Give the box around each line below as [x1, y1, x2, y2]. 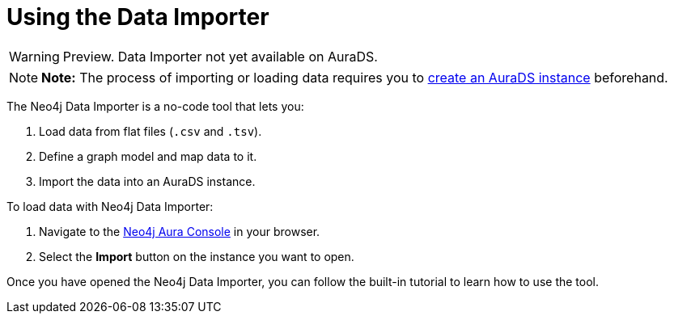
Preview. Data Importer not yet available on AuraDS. [62, 48, 378, 65]
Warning [9, 48, 60, 65]
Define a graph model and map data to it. [39, 149, 257, 163]
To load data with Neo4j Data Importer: [6, 199, 214, 213]
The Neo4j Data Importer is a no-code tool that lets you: [6, 99, 304, 113]
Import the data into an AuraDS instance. [39, 174, 256, 188]
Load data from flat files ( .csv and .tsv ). [39, 124, 262, 138]
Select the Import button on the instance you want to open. [39, 249, 354, 263]
